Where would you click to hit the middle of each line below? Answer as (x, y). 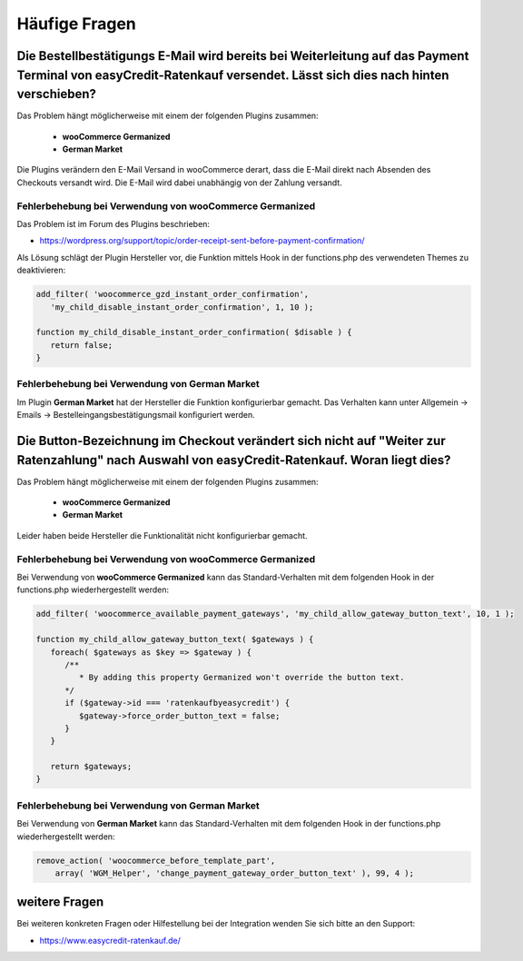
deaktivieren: (41, 270)
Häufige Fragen (76, 24)
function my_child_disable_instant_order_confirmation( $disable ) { (194, 332)
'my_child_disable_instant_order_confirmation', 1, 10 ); (182, 307)
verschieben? (57, 94)
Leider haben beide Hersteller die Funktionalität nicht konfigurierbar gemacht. (162, 535)
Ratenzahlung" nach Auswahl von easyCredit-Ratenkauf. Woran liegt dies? (234, 460)
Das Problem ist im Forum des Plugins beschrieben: (113, 223)
